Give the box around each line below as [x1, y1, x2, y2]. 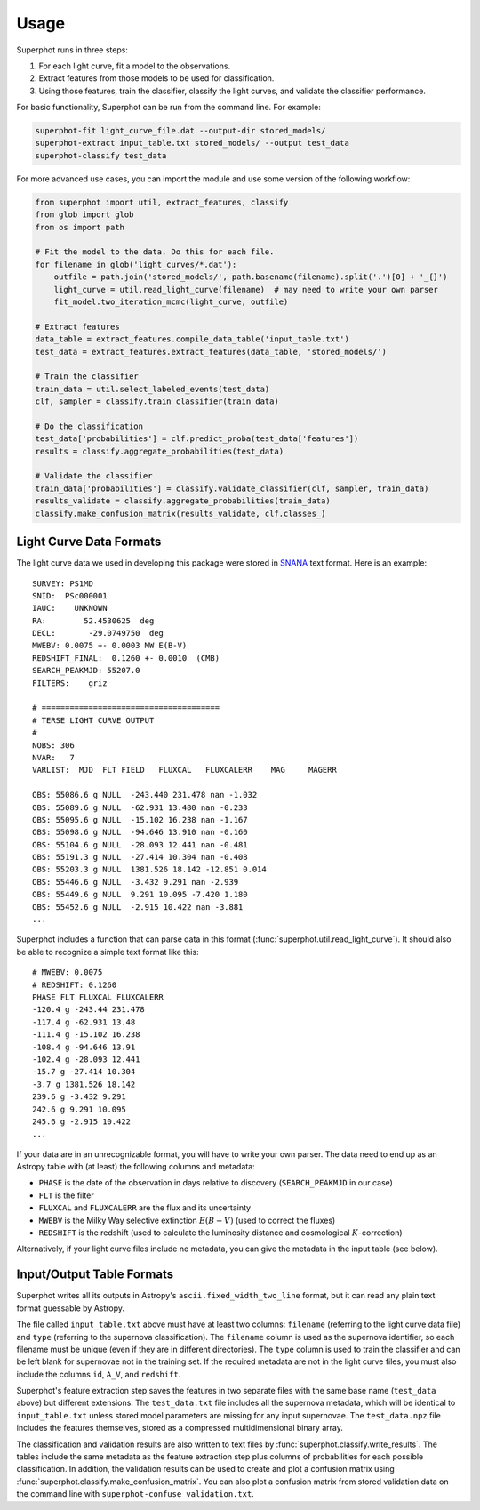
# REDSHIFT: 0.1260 [32, 979, 117, 990]
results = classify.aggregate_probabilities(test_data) [35, 446, 284, 456]
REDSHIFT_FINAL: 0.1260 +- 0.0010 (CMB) [32, 653, 220, 663]
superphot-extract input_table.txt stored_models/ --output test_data [35, 138, 350, 149]
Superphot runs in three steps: [16, 44, 129, 55]
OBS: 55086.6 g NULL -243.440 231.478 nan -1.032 [32, 790, 258, 800]
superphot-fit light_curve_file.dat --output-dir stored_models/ [35, 125, 326, 136]
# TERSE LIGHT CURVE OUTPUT [32, 715, 155, 725]
